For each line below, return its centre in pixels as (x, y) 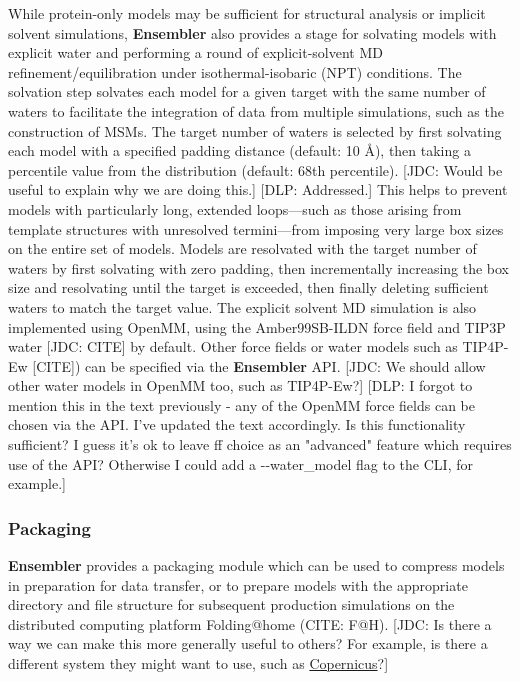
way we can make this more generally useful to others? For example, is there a (248, 643)
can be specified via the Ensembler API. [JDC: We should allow (285, 365)
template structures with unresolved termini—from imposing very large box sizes (256, 228)
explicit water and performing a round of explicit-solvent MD (195, 52)
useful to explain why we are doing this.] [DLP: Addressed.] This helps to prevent (258, 189)
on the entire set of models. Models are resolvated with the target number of (242, 248)
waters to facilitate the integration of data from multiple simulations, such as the (256, 110)
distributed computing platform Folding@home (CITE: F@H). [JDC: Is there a (250, 623)
